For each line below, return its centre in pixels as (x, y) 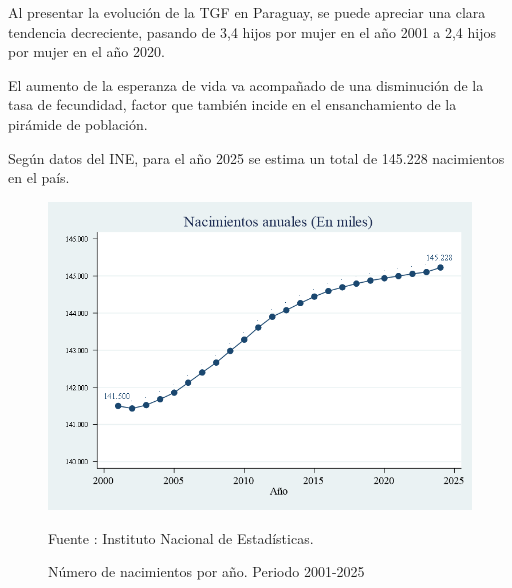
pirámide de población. (78, 123)
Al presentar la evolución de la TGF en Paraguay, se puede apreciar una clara (247, 12)
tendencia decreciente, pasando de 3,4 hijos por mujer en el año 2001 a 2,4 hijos (252, 31)
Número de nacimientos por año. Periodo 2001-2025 (206, 571)
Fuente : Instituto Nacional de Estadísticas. (181, 537)
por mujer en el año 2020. (86, 51)
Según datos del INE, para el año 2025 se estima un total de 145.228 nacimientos (256, 157)
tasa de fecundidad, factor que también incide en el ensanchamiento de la (232, 104)
